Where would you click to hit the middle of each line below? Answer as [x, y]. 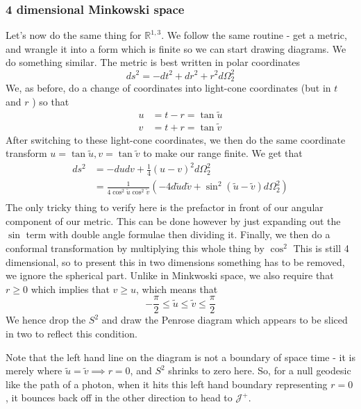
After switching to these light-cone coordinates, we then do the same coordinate [176, 139]
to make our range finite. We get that [223, 153]
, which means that [177, 289]
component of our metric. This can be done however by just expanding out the [173, 220]
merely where [34, 370]
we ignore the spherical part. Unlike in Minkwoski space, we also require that [170, 275]
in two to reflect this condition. [72, 334]
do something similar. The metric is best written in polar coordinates [153, 62]
